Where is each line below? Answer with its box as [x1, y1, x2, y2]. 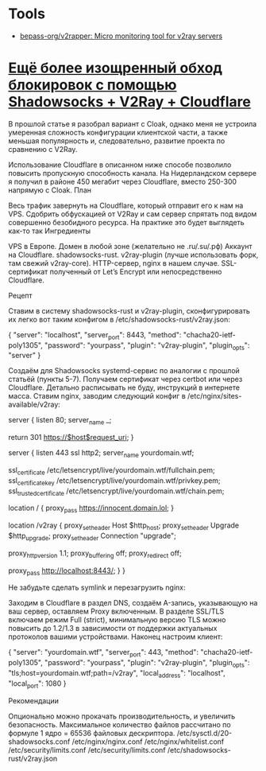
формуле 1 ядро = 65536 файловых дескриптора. [8, 728, 175, 738]
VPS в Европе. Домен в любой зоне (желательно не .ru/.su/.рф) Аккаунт [8, 241, 253, 251]
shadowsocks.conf [8, 737, 71, 746]
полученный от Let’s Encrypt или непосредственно [49, 267, 222, 276]
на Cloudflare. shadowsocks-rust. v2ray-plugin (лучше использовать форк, [8, 250, 259, 259]
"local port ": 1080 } [8, 678, 67, 690]
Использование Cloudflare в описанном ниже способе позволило [8, 160, 232, 169]
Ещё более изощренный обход [8, 59, 223, 77]
